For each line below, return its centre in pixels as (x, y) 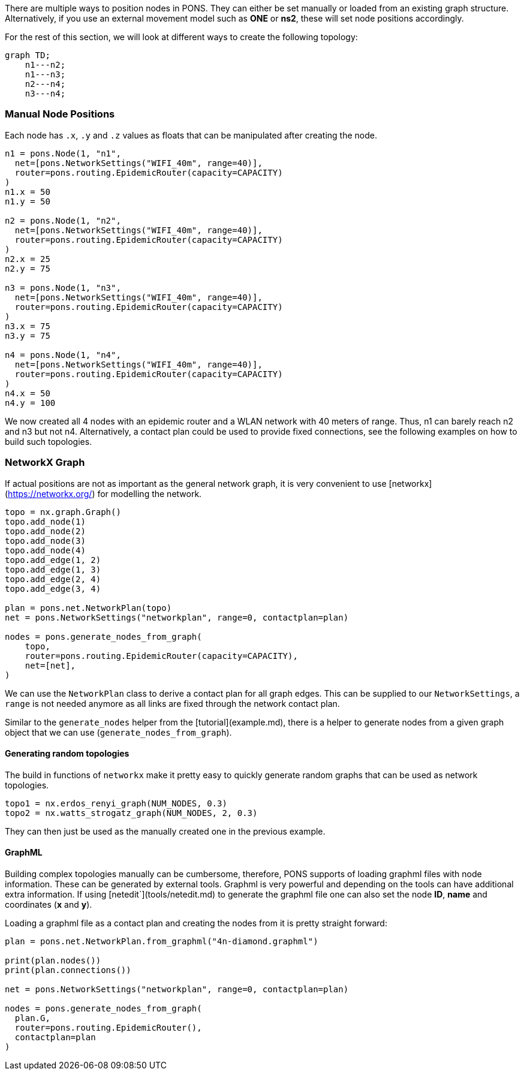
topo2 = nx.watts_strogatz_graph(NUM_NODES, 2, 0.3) (131, 813)
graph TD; (28, 55)
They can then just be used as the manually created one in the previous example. (165, 831)
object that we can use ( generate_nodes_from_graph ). (118, 732)
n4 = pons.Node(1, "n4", (63, 355)
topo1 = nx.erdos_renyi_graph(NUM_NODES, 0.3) (116, 803)
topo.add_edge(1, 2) (53, 560)
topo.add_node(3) (45, 540)
